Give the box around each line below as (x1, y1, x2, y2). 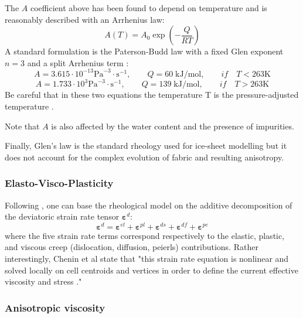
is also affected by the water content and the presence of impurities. (51, 119, 294, 132)
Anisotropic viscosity (5, 300, 105, 314)
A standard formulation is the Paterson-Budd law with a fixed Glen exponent (5, 45, 284, 57)
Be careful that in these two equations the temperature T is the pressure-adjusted (5, 88, 299, 101)
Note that (5, 119, 40, 132)
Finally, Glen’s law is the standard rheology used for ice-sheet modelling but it (5, 139, 287, 152)
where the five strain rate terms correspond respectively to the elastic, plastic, (5, 229, 285, 241)
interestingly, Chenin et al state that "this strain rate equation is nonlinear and (5, 252, 289, 265)
